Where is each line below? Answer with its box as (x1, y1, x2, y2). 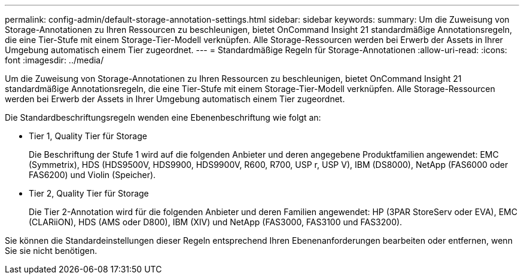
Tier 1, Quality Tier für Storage (29, 131, 147, 141)
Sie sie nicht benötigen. (5, 246, 98, 256)
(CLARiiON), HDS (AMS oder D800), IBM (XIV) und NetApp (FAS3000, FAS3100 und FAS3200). (29, 217, 403, 227)
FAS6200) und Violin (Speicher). (29, 170, 156, 180)
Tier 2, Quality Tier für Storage (29, 188, 149, 198)
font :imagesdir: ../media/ (5, 55, 104, 65)
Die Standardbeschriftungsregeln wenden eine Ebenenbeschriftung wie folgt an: (5, 112, 321, 122)
